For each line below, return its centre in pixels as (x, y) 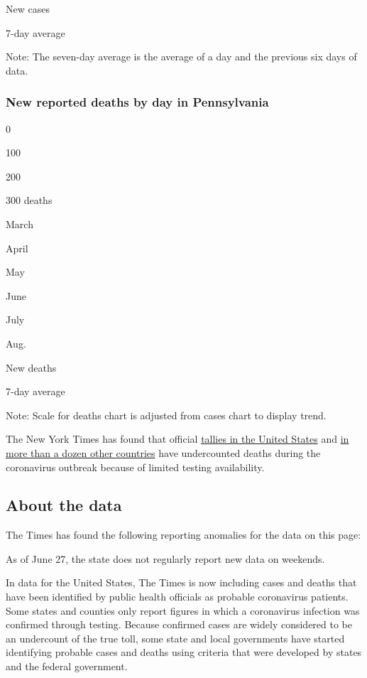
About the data (64, 505)
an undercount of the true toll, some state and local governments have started (175, 638)
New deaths (31, 367)
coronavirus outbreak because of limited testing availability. (135, 467)
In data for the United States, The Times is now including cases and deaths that (181, 582)
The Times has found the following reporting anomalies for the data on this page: (183, 535)
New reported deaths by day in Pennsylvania (137, 102)
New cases (28, 9)
